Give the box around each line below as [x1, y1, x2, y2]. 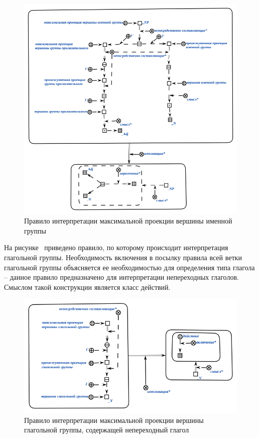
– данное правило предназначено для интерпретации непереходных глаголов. [4, 272, 239, 282]
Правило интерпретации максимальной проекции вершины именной [24, 215, 232, 226]
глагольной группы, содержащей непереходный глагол [24, 424, 189, 435]
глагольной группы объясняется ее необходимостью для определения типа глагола [4, 262, 255, 272]
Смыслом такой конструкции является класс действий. [4, 281, 171, 292]
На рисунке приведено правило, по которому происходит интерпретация [4, 242, 228, 253]
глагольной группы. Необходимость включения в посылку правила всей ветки [4, 252, 242, 262]
